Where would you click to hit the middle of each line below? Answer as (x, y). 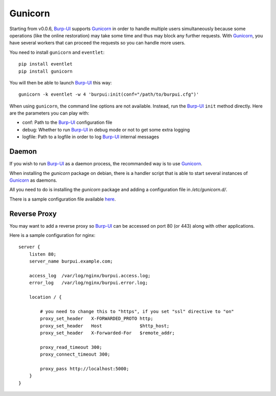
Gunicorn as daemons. (33, 180)
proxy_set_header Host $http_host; (105, 326)
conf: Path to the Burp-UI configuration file (67, 122)
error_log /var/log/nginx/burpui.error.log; (88, 283)
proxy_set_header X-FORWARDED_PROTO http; (97, 319)
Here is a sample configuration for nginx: (52, 235)
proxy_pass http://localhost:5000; (85, 369)
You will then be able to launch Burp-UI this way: (61, 82)
